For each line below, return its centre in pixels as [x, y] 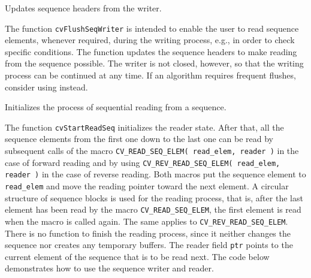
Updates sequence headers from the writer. [83, 8]
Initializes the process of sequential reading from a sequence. [116, 107]
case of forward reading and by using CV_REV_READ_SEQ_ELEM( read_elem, [143, 162]
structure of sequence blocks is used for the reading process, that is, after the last [154, 197]
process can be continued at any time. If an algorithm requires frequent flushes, [150, 75]
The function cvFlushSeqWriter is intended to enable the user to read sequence [152, 28]
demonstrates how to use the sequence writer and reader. [109, 268]
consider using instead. [46, 87]
